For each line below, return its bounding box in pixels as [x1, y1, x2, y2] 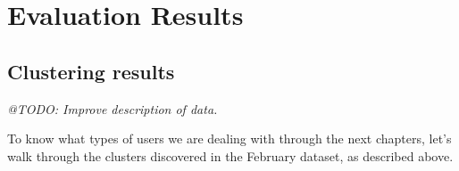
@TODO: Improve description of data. [7, 99, 218, 118]
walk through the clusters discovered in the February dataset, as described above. [7, 146, 454, 165]
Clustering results [7, 57, 175, 85]
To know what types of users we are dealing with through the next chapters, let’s [7, 129, 452, 148]
